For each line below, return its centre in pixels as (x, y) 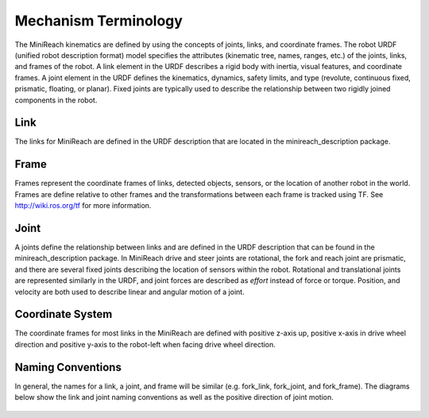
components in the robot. (56, 100)
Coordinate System (64, 314)
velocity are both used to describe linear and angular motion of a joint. (130, 292)
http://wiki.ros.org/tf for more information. (83, 206)
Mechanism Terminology (99, 21)
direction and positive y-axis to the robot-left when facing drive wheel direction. (145, 344)
